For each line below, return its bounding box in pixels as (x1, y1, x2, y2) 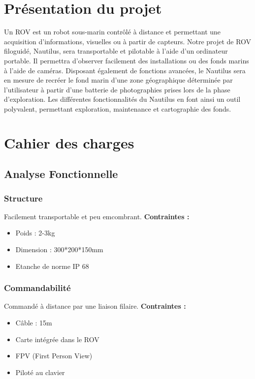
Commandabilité (4, 282, 71, 294)
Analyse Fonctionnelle (4, 166, 118, 181)
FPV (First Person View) (15, 350, 93, 361)
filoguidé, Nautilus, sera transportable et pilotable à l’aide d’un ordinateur (4, 46, 228, 56)
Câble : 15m (15, 318, 52, 328)
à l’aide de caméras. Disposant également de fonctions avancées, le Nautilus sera (4, 65, 246, 75)
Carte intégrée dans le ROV (15, 334, 99, 344)
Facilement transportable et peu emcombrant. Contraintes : (4, 211, 190, 221)
